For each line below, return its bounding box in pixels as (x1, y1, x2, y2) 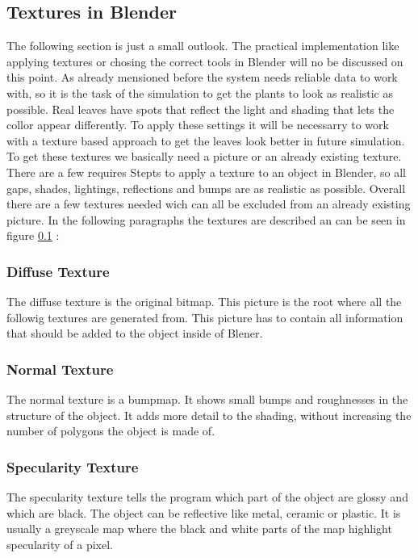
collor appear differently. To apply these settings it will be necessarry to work (6, 116, 389, 133)
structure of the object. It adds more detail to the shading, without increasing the (6, 406, 412, 423)
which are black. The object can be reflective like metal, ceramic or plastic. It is (6, 504, 401, 521)
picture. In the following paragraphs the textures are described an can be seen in (6, 211, 406, 228)
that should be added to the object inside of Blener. (6, 325, 263, 342)
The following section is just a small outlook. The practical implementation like (6, 37, 399, 54)
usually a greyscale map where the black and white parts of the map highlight (6, 520, 392, 537)
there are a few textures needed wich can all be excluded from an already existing (6, 195, 411, 212)
